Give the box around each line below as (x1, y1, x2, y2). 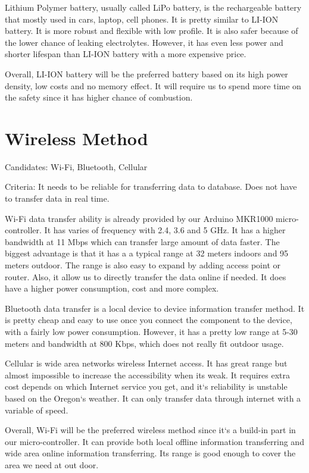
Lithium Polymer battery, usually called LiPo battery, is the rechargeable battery (5, 1, 302, 13)
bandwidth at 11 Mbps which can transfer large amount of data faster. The (5, 235, 280, 248)
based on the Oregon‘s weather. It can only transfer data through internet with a (5, 391, 301, 404)
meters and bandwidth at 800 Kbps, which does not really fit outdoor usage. (5, 337, 284, 349)
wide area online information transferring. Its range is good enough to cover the (5, 447, 296, 459)
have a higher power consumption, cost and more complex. (5, 282, 219, 295)
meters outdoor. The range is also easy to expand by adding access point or (5, 259, 280, 271)
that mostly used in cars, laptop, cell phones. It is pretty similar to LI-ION (5, 12, 279, 25)
